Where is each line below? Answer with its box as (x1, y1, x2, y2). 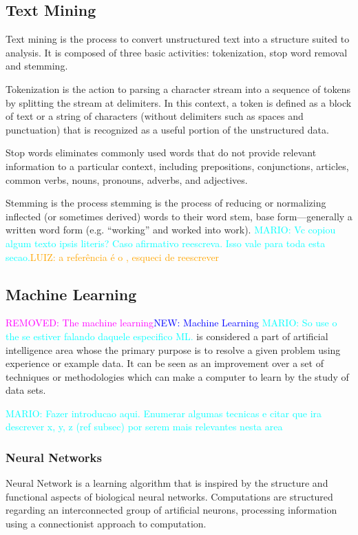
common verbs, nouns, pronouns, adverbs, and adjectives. (6, 172, 248, 187)
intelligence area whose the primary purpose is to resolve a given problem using (6, 342, 341, 357)
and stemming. (6, 59, 68, 73)
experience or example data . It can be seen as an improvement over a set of (6, 356, 324, 370)
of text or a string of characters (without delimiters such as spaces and (6, 109, 304, 123)
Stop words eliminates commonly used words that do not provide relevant (6, 145, 317, 160)
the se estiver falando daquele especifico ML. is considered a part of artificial (6, 328, 328, 343)
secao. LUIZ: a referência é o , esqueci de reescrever (6, 249, 220, 264)
